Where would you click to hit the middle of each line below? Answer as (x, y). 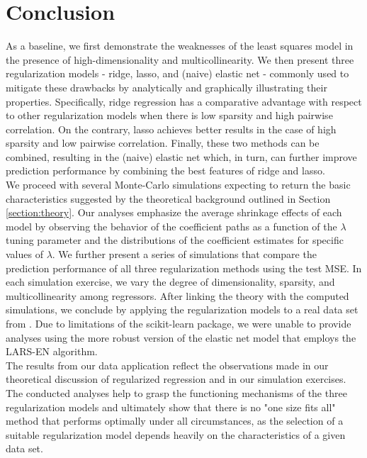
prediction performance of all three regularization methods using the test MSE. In (184, 268)
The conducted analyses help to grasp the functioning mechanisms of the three (176, 392)
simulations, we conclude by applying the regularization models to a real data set (182, 309)
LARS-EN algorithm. (52, 351)
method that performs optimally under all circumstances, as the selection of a (175, 421)
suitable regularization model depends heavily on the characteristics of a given (176, 434)
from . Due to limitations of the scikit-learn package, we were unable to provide (179, 323)
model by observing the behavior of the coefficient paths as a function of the (171, 226)
